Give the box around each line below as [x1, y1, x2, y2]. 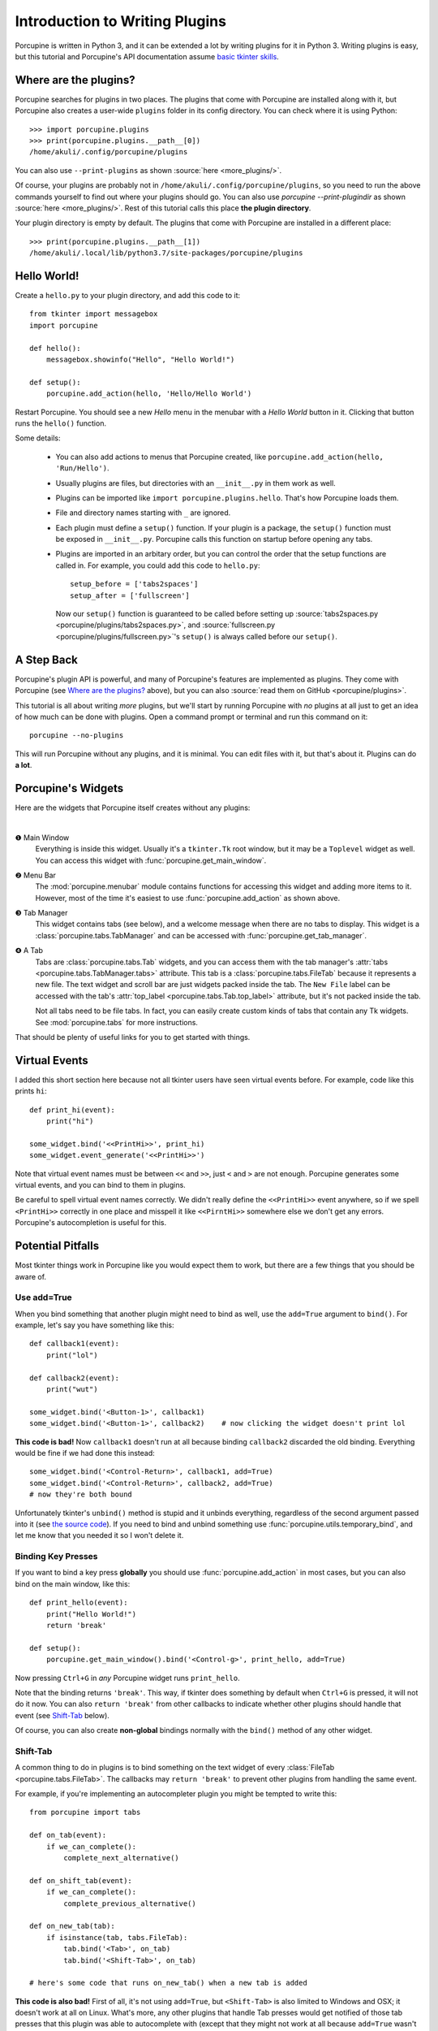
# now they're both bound [29, 1490, 133, 1499]
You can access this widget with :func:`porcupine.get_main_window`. [35, 855, 267, 865]
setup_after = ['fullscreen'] [70, 591, 191, 600]
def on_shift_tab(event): [29, 1876, 133, 1885]
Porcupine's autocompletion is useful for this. [15, 1218, 167, 1228]
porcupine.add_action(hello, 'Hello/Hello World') [45, 389, 252, 398]
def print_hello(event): [29, 1598, 128, 1608]
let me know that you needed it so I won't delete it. [15, 1531, 184, 1540]
